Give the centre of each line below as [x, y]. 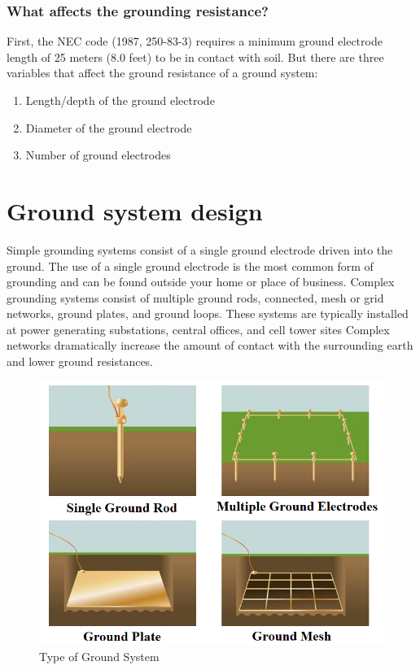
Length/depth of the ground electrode [120, 100]
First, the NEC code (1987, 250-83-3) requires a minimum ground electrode [195, 41]
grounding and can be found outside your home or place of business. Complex [201, 282]
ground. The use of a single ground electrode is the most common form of [190, 265]
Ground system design [135, 210]
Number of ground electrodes [98, 155]
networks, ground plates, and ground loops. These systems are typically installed [208, 313]
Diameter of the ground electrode [109, 127]
